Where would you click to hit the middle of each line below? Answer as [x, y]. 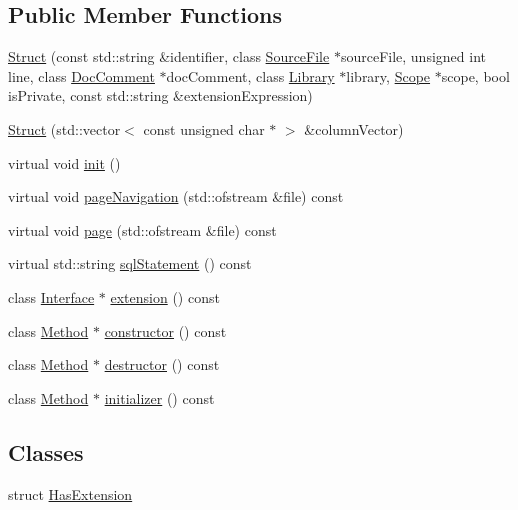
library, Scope [388, 75]
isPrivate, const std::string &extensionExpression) [160, 95]
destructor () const [162, 364]
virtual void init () [64, 162]
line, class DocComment [81, 75]
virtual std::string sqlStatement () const [130, 263]
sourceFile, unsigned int [413, 56]
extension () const [165, 296]
